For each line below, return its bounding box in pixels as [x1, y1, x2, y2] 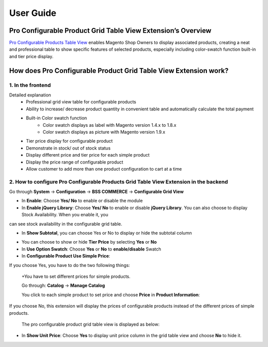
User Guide [9, 7, 57, 18]
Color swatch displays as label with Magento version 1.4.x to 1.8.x [43, 122, 177, 128]
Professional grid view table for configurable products [26, 99, 136, 105]
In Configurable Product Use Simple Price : [21, 253, 110, 259]
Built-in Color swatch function [26, 115, 87, 121]
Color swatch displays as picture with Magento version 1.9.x [43, 129, 166, 135]
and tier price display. [9, 53, 54, 59]
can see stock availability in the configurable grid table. [9, 221, 123, 227]
